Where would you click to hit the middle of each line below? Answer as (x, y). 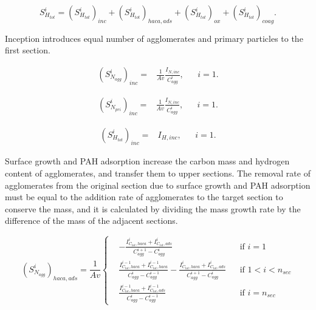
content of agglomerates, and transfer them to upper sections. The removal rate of (158, 173)
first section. (28, 50)
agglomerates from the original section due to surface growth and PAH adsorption (158, 185)
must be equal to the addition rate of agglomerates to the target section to (144, 197)
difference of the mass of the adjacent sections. (91, 221)
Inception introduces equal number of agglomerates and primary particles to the (154, 38)
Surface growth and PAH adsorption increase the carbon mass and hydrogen (147, 161)
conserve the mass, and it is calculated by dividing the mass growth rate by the (153, 208)
